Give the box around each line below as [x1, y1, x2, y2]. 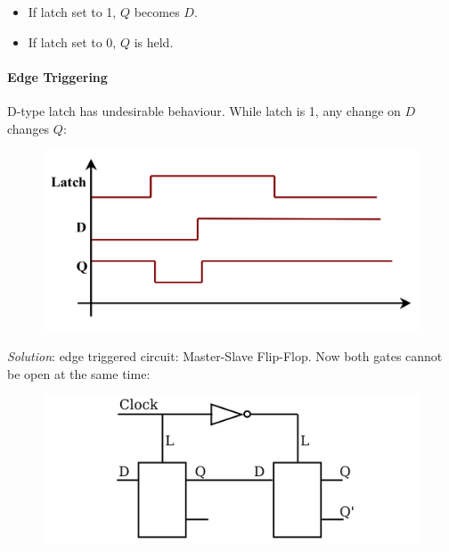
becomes [134, 3, 180, 21]
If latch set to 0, [28, 32, 117, 51]
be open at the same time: [7, 364, 151, 383]
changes [7, 119, 50, 137]
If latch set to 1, [28, 3, 117, 21]
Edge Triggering [7, 67, 108, 86]
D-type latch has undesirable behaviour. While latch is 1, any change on [7, 101, 401, 119]
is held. [134, 32, 174, 51]
